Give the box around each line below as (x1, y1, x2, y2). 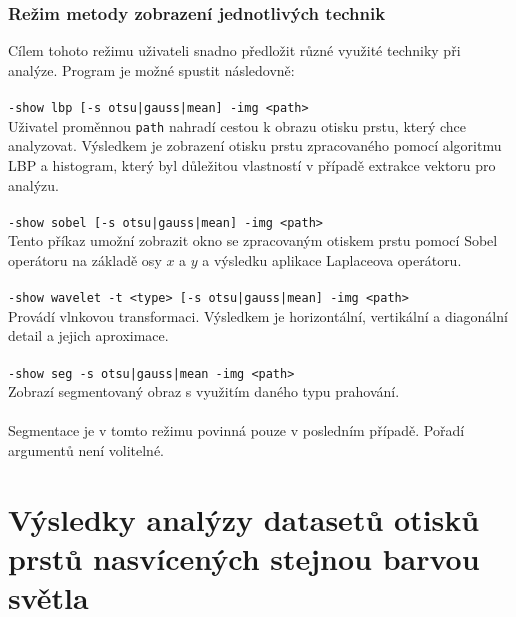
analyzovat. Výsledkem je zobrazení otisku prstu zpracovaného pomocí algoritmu (8, 135, 502, 156)
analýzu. (8, 174, 59, 195)
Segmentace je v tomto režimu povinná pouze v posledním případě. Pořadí (8, 420, 465, 441)
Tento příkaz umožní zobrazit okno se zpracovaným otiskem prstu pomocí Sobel (8, 230, 498, 251)
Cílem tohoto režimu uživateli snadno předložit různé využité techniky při (8, 40, 461, 61)
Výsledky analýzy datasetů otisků (8, 498, 480, 539)
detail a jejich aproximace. (8, 325, 169, 346)
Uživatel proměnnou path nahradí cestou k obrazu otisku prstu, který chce (8, 115, 467, 136)
